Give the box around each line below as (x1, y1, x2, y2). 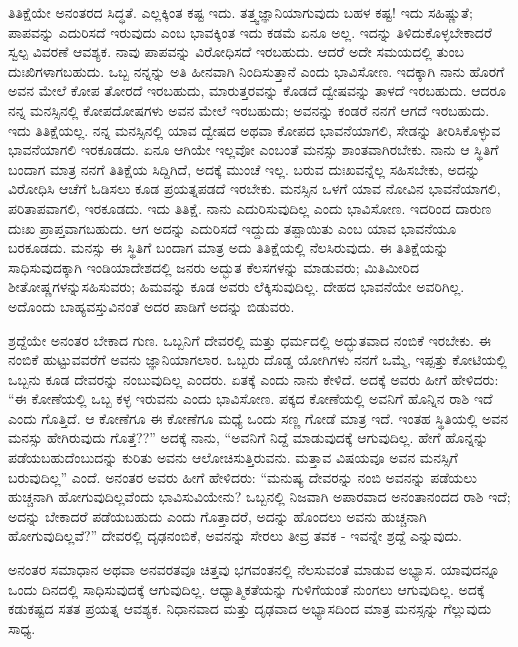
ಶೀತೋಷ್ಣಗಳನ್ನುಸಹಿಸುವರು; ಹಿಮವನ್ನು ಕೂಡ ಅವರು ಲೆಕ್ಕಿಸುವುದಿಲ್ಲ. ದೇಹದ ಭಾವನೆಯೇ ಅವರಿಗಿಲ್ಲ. (8, 276, 465, 297)
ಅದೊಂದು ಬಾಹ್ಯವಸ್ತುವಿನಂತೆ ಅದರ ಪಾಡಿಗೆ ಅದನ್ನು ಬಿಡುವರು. (8, 295, 295, 316)
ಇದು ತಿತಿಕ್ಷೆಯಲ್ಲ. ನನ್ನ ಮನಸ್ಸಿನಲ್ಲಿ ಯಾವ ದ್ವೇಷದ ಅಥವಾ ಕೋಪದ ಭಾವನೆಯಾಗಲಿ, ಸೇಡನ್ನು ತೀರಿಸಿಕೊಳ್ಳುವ (8, 119, 501, 140)
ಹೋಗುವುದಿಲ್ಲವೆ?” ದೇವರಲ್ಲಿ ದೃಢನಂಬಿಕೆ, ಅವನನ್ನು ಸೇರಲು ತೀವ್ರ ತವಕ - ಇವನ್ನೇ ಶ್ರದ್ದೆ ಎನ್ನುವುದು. (8, 525, 462, 546)
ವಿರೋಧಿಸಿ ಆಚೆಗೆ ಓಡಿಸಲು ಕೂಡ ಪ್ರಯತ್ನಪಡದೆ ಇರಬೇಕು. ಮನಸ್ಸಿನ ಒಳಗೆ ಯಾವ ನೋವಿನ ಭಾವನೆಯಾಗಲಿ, (8, 178, 501, 199)
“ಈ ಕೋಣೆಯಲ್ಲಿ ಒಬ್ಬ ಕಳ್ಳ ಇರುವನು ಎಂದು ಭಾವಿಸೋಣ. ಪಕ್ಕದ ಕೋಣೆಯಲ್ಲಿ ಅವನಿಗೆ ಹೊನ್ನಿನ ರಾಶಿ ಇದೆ (8, 388, 493, 409)
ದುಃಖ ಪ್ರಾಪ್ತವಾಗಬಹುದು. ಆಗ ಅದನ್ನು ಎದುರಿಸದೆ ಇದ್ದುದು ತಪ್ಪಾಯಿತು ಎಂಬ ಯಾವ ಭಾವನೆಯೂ (8, 217, 457, 238)
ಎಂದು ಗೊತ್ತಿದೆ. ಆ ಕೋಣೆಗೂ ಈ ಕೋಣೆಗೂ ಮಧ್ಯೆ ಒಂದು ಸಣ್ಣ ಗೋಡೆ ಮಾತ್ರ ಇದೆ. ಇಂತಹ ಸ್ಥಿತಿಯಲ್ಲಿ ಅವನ (8, 407, 508, 428)
